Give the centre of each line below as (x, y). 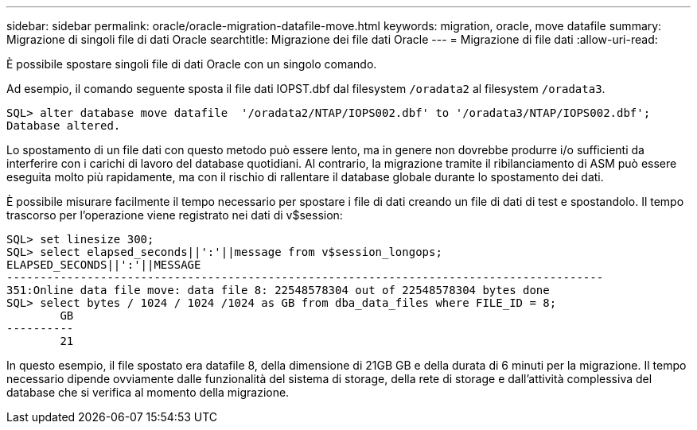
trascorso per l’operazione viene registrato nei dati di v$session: (175, 215)
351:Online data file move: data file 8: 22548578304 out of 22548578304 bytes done (278, 290)
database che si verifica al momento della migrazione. (148, 392)
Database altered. (64, 126)
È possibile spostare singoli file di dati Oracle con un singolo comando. (192, 64)
